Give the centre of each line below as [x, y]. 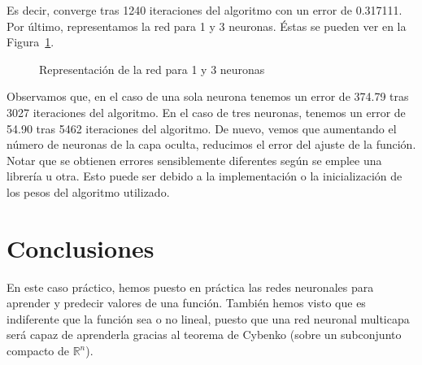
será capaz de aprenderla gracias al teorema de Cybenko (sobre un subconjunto [204, 335]
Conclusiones [80, 248]
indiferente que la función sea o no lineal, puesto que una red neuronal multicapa [208, 318]
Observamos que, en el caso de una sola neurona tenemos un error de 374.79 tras [208, 96]
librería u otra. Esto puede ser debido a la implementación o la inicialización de [204, 176]
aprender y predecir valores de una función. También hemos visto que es [186, 303]
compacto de [38, 351]
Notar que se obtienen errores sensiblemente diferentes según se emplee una [194, 160]
